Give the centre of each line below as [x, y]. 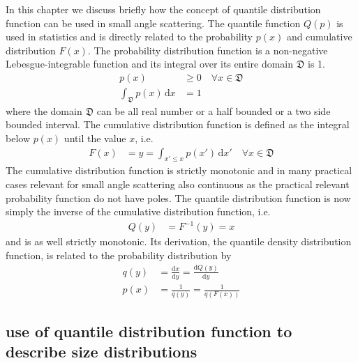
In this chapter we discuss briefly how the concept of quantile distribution [163, 9]
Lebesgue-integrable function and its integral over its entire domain [150, 64]
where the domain [44, 110]
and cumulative [319, 37]
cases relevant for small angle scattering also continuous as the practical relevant [178, 184]
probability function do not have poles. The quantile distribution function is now [178, 198]
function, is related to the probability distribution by [119, 255]
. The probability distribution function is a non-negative [208, 50]
